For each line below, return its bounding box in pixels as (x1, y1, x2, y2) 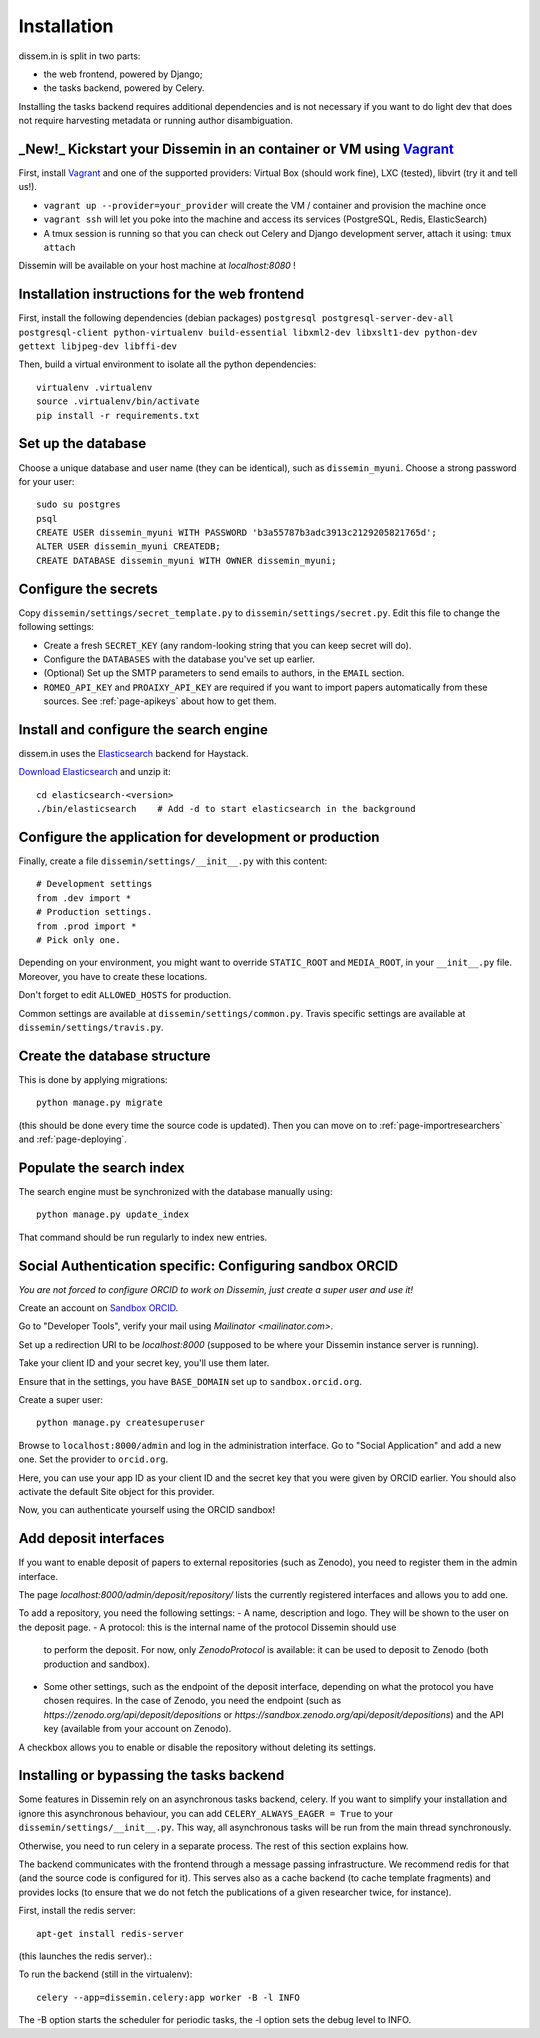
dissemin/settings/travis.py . (18, 1021, 164, 1033)
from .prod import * (36, 920, 137, 932)
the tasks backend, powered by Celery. (43, 82, 205, 94)
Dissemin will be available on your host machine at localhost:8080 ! (18, 260, 297, 272)
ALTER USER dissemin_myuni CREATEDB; (36, 541, 222, 552)
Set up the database (18, 435, 147, 452)
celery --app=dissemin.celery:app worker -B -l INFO (36, 1991, 300, 2003)
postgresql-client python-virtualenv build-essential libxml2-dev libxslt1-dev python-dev (18, 326, 478, 338)
